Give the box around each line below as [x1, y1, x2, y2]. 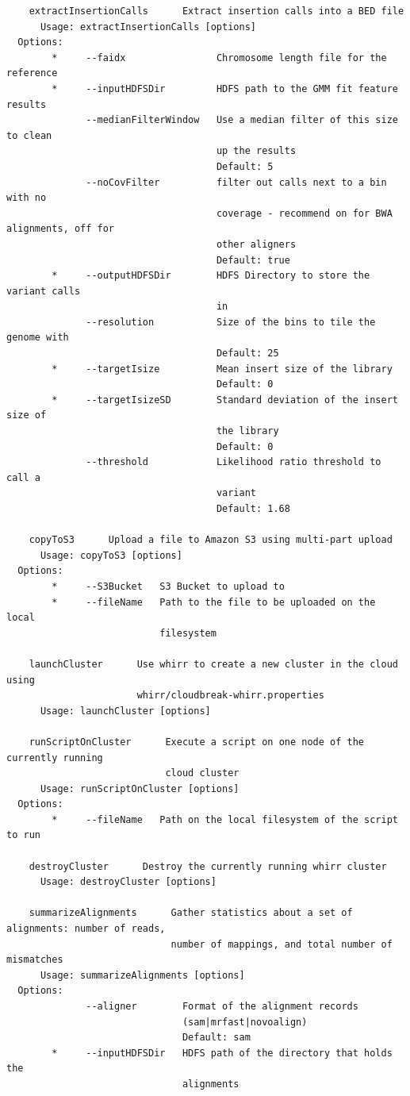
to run [6, 829, 40, 841]
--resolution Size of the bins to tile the [86, 316, 376, 328]
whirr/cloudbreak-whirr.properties [136, 690, 324, 702]
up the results [216, 145, 297, 157]
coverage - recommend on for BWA [216, 207, 393, 219]
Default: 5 [216, 160, 274, 172]
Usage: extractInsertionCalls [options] [40, 21, 256, 33]
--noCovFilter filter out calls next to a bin [86, 176, 387, 188]
